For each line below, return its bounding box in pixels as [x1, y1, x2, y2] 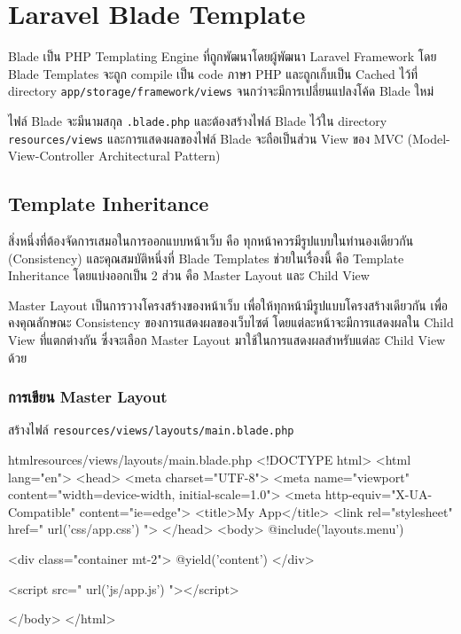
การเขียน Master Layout [8, 386, 168, 408]
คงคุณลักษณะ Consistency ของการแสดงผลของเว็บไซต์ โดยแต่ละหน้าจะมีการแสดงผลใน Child [8, 313, 454, 332]
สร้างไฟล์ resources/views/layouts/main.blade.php [8, 420, 294, 439]
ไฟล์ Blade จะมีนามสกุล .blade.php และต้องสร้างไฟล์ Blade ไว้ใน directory [8, 111, 387, 129]
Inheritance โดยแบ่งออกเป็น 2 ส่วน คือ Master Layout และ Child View [8, 266, 370, 285]
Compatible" [8, 502, 76, 521]
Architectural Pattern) [98, 146, 221, 165]
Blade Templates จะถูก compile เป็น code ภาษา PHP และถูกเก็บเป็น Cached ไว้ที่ [8, 64, 418, 82]
